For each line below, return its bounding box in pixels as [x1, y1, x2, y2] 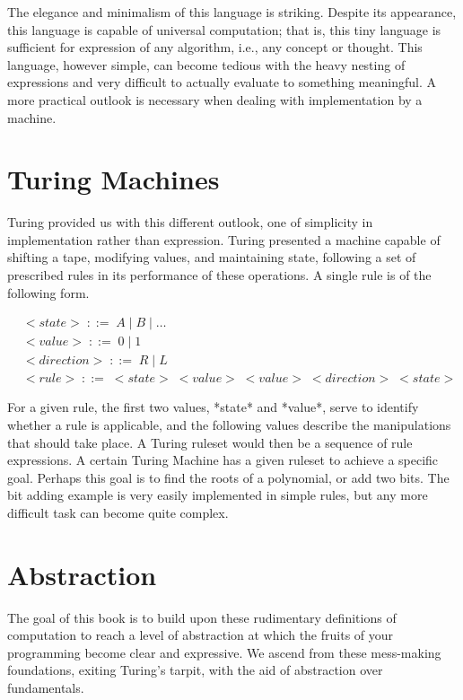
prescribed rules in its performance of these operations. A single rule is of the [7, 266, 432, 284]
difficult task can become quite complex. [7, 503, 229, 521]
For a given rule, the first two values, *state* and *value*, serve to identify [7, 398, 419, 416]
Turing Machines [7, 161, 220, 197]
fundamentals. [7, 678, 84, 697]
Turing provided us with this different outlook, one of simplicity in [7, 213, 373, 232]
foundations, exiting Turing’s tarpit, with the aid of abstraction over [7, 661, 383, 679]
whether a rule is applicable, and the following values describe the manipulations [7, 415, 451, 433]
